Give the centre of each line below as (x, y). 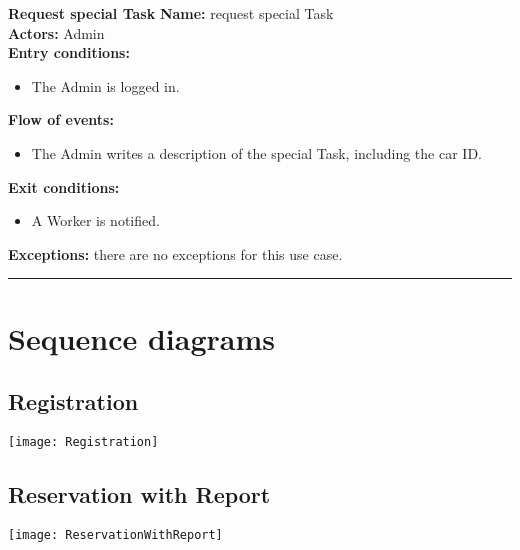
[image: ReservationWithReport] (115, 534)
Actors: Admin (56, 32)
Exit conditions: (64, 186)
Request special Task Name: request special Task (171, 13)
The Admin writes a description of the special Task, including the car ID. (256, 152)
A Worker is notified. (95, 220)
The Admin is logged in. (105, 85)
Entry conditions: (69, 52)
